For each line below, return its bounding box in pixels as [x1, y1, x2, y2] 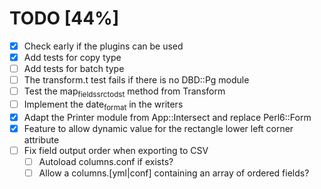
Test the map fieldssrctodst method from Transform [23, 85, 226, 99]
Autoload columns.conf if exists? [38, 155, 174, 167]
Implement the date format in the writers [23, 98, 184, 112]
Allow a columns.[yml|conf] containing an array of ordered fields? [38, 167, 310, 179]
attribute [23, 133, 60, 146]
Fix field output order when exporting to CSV [23, 144, 209, 156]
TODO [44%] [9, 7, 120, 30]
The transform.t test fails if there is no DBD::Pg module [23, 74, 250, 86]
